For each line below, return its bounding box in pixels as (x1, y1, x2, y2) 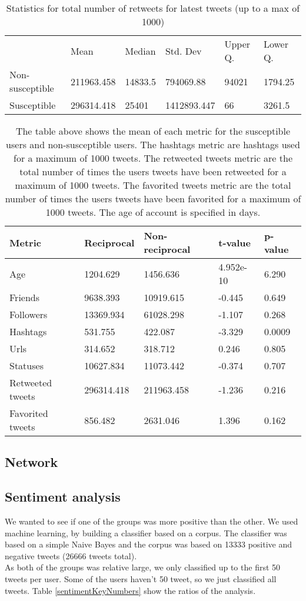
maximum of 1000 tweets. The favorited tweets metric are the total (15, 178, 291, 192)
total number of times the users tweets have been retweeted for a (19, 165, 287, 178)
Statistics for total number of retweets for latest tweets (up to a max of (6, 1, 300, 15)
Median (125, 44, 156, 58)
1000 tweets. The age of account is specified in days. (45, 205, 261, 219)
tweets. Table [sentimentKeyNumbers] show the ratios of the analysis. (5, 584, 256, 596)
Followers (9, 308, 48, 321)
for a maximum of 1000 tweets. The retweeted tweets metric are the (13, 151, 292, 165)
